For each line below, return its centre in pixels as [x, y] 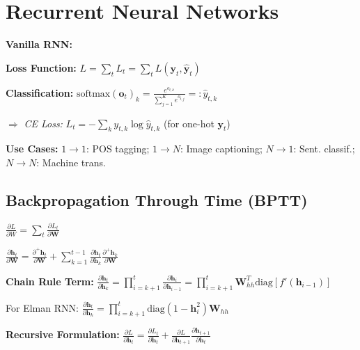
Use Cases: [32, 149]
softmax [93, 94]
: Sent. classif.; [324, 149]
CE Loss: [43, 123]
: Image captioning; [221, 149]
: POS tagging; [118, 149]
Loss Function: [41, 67]
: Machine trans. [71, 162]
